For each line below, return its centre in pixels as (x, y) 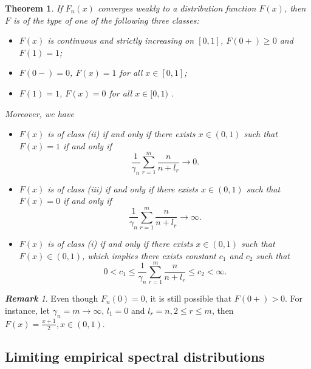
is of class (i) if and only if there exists (120, 243)
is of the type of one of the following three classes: (106, 20)
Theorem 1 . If (34, 8)
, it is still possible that (188, 298)
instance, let (27, 310)
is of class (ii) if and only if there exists (121, 134)
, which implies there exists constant (149, 255)
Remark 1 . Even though (52, 298)
